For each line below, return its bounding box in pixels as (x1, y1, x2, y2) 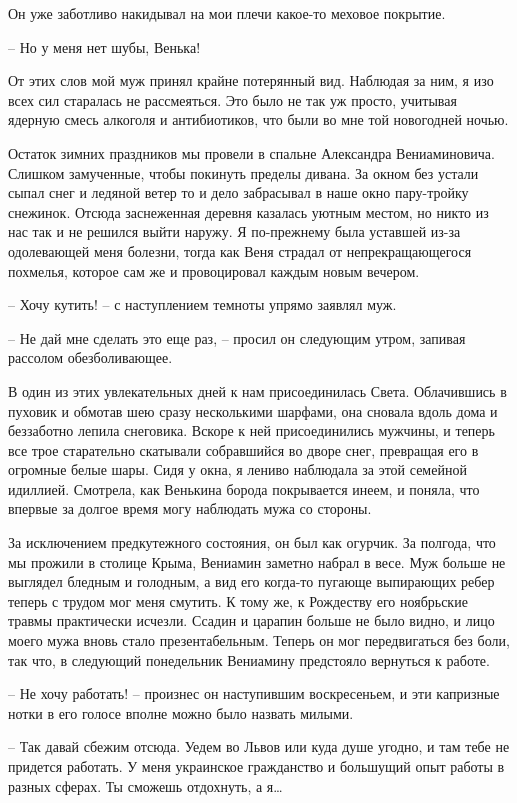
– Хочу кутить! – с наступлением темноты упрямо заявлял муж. (8, 294, 397, 315)
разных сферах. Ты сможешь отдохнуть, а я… (8, 775, 283, 796)
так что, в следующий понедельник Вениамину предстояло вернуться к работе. (8, 649, 490, 670)
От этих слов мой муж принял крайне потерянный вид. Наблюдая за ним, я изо (8, 70, 494, 91)
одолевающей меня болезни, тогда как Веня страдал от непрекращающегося (8, 240, 472, 261)
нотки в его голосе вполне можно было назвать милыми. (8, 702, 354, 723)
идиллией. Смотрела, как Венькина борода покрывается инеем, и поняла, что (8, 478, 480, 499)
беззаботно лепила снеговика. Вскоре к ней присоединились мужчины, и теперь (8, 420, 495, 441)
